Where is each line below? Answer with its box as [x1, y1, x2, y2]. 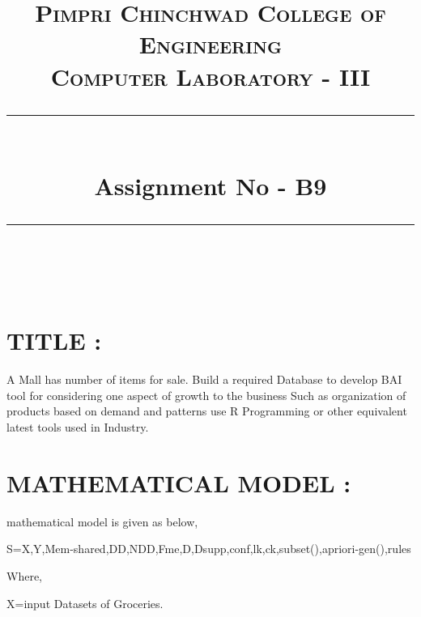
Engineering [138, 28, 283, 61]
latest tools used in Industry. [6, 419, 149, 436]
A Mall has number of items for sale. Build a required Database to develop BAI [6, 371, 402, 388]
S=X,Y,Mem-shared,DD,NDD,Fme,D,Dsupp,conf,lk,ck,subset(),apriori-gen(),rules [6, 540, 411, 557]
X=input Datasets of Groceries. [6, 594, 164, 611]
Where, [6, 567, 42, 584]
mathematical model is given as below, [6, 513, 198, 530]
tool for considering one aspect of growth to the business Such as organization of [6, 386, 406, 403]
